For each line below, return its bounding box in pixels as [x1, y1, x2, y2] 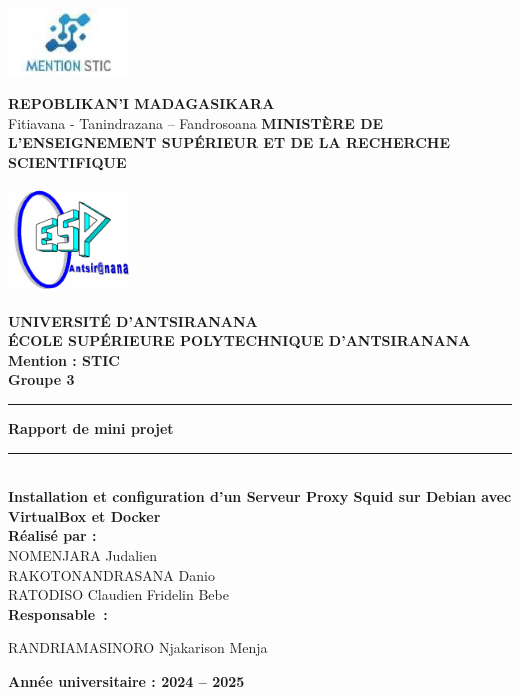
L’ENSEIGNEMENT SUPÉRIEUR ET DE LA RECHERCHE [8, 132, 450, 153]
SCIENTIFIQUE [8, 152, 127, 173]
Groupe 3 [8, 369, 75, 390]
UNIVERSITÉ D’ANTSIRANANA [8, 310, 258, 331]
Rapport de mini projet [8, 418, 174, 439]
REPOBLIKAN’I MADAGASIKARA [8, 93, 275, 114]
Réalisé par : [8, 525, 97, 546]
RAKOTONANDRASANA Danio [8, 564, 215, 585]
